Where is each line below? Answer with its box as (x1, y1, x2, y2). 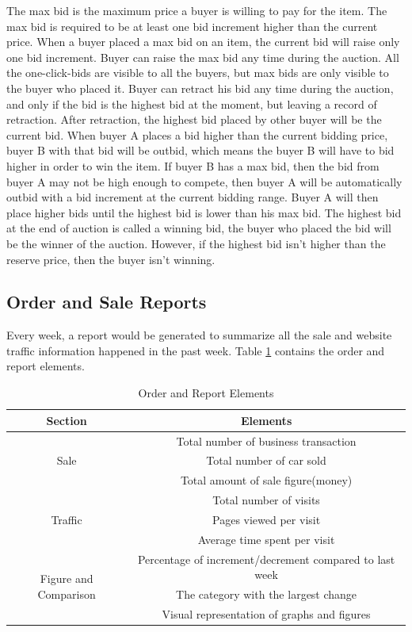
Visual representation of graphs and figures (162, 605, 371, 622)
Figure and (40, 570, 93, 587)
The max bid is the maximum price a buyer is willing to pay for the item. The (6, 2, 387, 18)
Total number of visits (212, 492, 320, 508)
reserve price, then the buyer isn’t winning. (6, 251, 216, 267)
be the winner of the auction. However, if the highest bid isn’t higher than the (6, 235, 386, 251)
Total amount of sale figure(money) (180, 472, 353, 488)
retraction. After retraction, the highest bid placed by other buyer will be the (6, 111, 382, 128)
